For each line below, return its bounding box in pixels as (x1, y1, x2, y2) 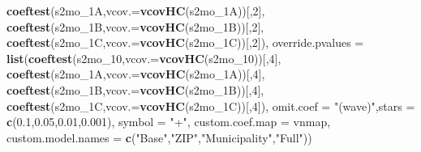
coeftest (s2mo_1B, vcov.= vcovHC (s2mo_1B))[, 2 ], (6, 18, 264, 35)
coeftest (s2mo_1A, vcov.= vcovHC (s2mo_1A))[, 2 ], (6, 2, 265, 19)
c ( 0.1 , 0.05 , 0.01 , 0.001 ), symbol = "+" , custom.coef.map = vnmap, (6, 113, 331, 130)
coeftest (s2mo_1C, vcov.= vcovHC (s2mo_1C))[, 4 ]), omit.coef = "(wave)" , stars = (6, 97, 415, 114)
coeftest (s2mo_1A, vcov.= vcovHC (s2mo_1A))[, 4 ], (6, 65, 265, 82)
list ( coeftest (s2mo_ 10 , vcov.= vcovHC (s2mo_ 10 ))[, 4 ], (6, 49, 281, 66)
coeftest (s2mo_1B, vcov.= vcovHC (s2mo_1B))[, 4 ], (6, 81, 264, 98)
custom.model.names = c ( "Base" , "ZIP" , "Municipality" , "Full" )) (6, 129, 312, 146)
